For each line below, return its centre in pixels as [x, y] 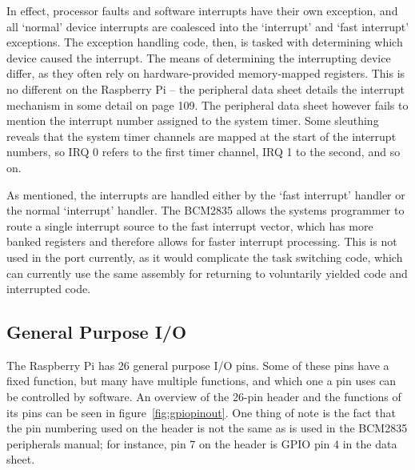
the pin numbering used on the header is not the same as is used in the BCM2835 [207, 428]
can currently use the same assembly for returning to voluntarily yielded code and [207, 273]
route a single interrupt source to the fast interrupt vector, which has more [190, 225]
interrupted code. [49, 289]
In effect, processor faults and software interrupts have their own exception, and [202, 10]
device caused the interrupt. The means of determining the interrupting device [199, 57]
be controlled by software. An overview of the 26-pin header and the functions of [204, 397]
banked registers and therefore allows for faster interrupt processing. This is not [202, 241]
